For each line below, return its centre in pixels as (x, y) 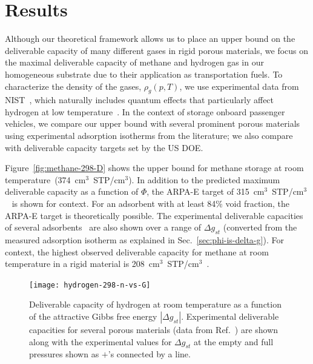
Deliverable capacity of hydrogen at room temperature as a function (155, 304)
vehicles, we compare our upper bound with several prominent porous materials (153, 123)
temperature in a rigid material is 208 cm (82, 264)
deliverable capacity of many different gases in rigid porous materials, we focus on (157, 50)
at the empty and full (234, 341)
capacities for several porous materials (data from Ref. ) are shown (154, 330)
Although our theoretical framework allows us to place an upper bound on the (150, 39)
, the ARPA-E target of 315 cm (206, 191)
